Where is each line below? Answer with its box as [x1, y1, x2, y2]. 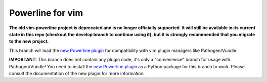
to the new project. [9, 39, 49, 44]
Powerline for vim [9, 7, 84, 18]
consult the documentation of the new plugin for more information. [9, 70, 145, 76]
